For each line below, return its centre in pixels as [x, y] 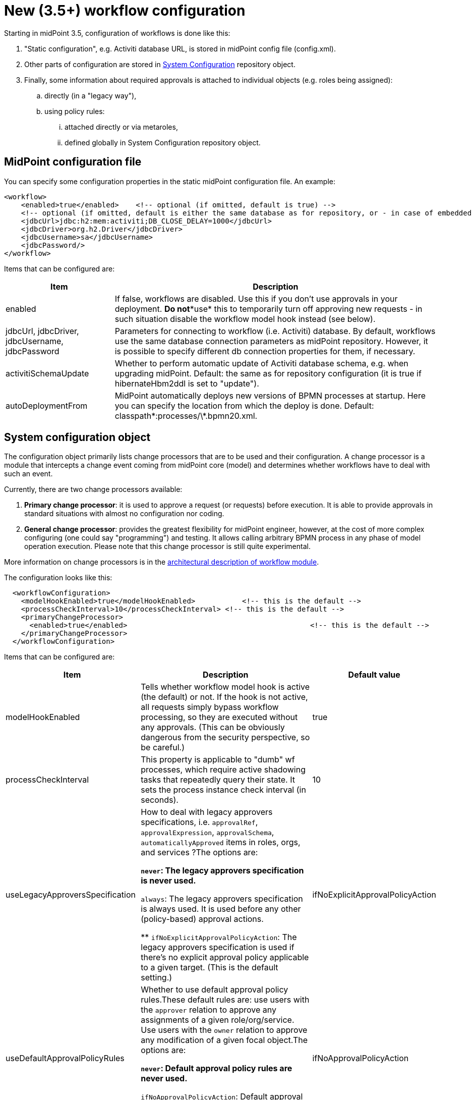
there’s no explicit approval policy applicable [225, 957]
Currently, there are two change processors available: [93, 489]
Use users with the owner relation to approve [224, 1030]
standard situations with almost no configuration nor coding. [124, 514]
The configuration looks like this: [58, 578]
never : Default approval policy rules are [217, 1068]
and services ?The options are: [199, 852]
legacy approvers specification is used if [218, 947]
